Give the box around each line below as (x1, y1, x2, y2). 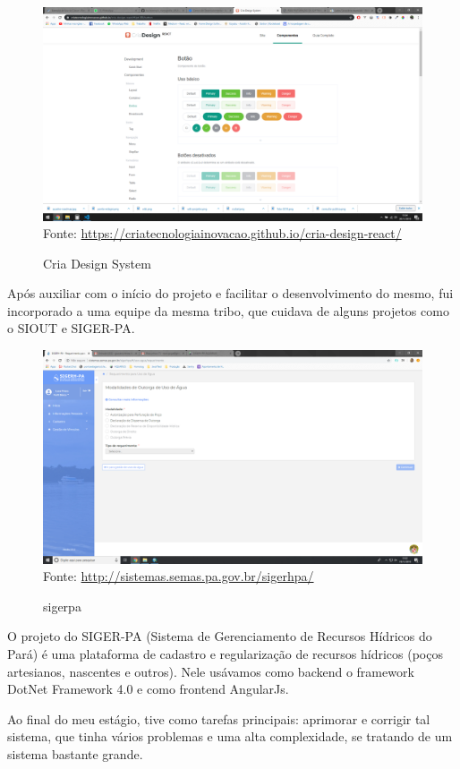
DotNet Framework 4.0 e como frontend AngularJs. (7, 679, 289, 698)
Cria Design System (43, 253, 151, 272)
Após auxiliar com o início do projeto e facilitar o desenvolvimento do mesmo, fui (7, 284, 454, 303)
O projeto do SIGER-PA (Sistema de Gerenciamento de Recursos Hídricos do (7, 627, 432, 645)
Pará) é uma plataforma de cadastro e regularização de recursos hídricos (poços (7, 644, 443, 662)
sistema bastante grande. (7, 744, 143, 763)
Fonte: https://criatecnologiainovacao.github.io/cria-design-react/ (43, 224, 402, 243)
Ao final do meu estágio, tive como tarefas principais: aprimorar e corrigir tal (7, 709, 430, 728)
